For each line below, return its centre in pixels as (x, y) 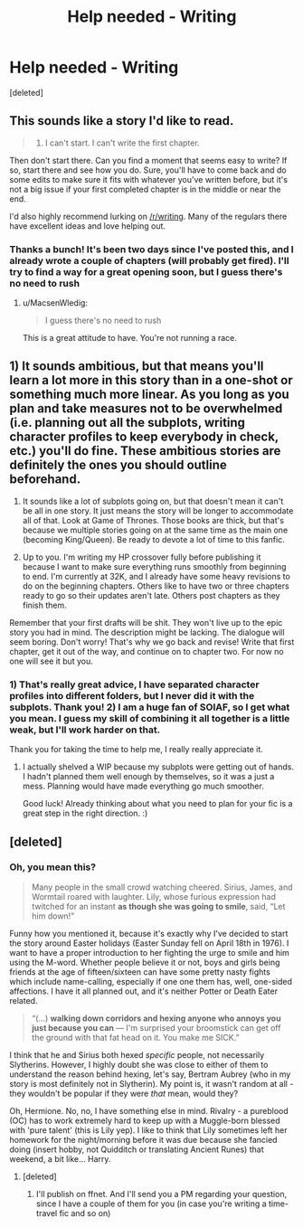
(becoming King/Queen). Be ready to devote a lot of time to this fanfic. (153, 539)
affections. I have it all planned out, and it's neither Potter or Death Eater (144, 991)
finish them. (44, 605)
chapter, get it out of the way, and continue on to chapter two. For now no (147, 651)
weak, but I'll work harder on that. (85, 730)
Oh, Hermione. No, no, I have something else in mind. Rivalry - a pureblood (149, 1110)
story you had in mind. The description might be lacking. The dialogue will (147, 632)
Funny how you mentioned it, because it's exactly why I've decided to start (149, 933)
